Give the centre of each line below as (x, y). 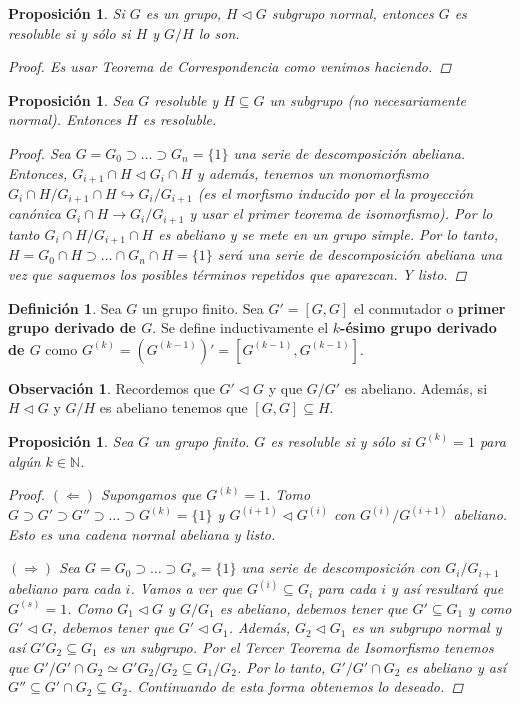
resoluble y (186, 99)
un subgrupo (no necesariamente (368, 99)
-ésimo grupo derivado (418, 327)
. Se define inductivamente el (240, 327)
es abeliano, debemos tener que (313, 607)
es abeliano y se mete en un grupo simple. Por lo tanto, (328, 233)
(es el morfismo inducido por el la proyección (335, 193)
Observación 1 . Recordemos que (111, 387)
